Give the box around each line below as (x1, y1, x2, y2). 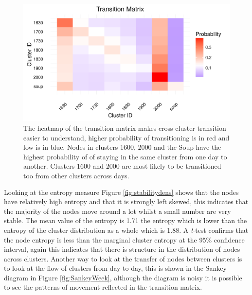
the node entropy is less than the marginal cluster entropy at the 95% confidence (4, 234, 245, 244)
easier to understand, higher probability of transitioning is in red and (23, 132, 230, 142)
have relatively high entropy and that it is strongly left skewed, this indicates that (4, 196, 249, 207)
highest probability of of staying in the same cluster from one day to (23, 151, 227, 161)
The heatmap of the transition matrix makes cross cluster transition (23, 122, 226, 133)
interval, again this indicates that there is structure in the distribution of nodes (4, 244, 240, 254)
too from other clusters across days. (23, 170, 129, 180)
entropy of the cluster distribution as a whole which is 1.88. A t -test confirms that (4, 225, 249, 235)
